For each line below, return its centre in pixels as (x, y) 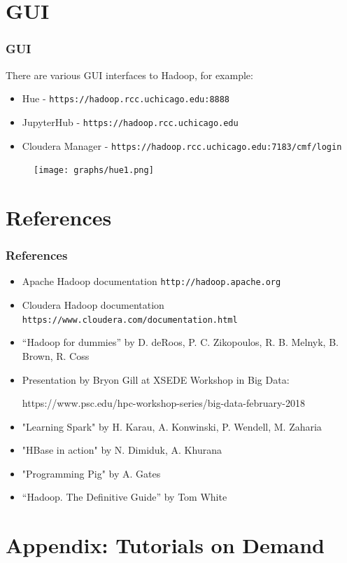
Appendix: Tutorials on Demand (165, 545)
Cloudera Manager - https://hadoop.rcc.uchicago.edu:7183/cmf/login (182, 145)
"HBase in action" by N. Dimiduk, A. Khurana (122, 450)
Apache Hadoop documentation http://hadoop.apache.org (151, 281)
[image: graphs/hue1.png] (94, 171)
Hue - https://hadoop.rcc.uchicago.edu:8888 (126, 98)
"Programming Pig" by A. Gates (91, 473)
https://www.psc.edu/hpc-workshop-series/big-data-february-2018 (164, 403)
